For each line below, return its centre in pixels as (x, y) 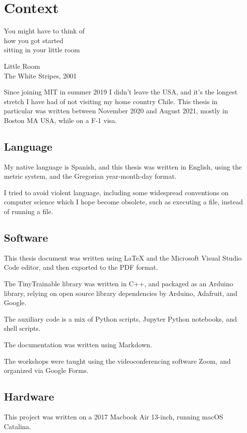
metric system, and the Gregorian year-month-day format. (90, 176)
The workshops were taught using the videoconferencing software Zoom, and (117, 361)
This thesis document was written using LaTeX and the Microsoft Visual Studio (123, 257)
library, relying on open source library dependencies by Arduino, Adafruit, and (121, 293)
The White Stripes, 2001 (40, 75)
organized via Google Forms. (46, 370)
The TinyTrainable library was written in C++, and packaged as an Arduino (119, 284)
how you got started (34, 40)
